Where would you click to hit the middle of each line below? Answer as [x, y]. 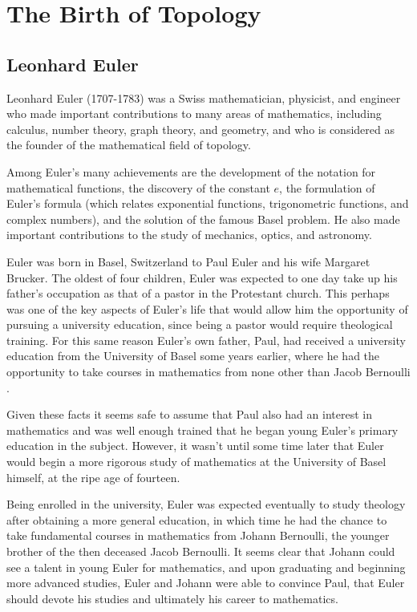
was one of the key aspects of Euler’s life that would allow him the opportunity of [207, 308]
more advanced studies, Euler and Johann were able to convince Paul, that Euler [206, 583]
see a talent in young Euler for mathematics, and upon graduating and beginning [206, 567]
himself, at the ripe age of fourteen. [93, 477]
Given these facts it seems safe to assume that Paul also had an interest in [189, 414]
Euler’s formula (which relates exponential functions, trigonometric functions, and [208, 203]
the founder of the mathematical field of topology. [129, 145]
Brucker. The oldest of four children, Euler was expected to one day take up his [202, 277]
